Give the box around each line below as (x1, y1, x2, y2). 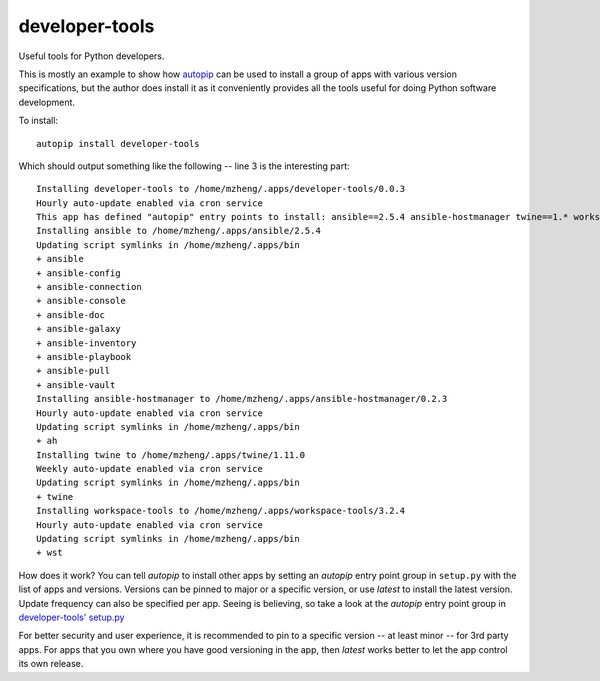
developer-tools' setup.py (18, 611, 125, 623)
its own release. (18, 658, 84, 670)
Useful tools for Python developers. (18, 50, 165, 62)
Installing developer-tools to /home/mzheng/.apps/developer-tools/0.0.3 (36, 183, 406, 195)
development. (18, 96, 75, 108)
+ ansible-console (36, 295, 127, 307)
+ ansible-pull (36, 365, 111, 377)
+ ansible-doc (36, 309, 105, 320)
